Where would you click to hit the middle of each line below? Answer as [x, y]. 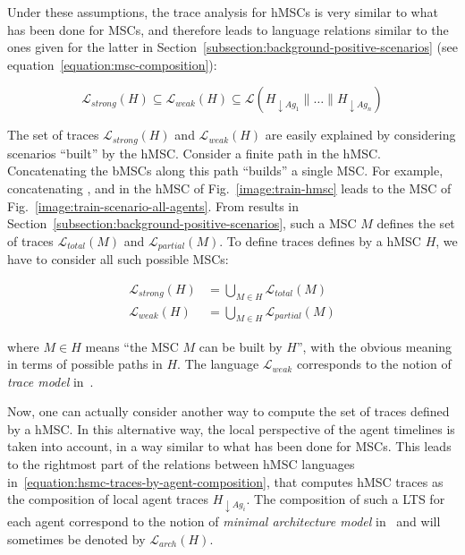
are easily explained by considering [360, 135]
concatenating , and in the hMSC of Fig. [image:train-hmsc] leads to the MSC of [229, 188]
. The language [218, 364]
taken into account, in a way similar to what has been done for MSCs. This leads [229, 446]
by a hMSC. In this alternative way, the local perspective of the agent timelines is [231, 428]
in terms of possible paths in [85, 364]
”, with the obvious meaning [374, 346]
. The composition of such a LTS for [346, 499]
